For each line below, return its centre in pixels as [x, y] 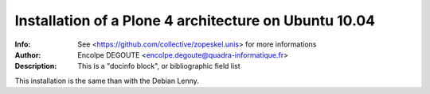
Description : [36, 66]
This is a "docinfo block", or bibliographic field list [159, 66]
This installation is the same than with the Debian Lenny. [107, 81]
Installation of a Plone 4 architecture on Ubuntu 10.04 [195, 21]
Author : [28, 55]
